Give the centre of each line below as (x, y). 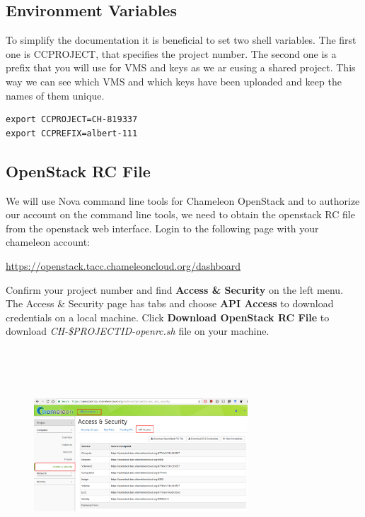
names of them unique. (55, 95)
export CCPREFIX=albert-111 (72, 133)
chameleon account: (48, 242)
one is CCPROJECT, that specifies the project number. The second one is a (171, 53)
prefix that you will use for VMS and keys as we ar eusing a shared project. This (181, 67)
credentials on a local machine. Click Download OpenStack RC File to (168, 317)
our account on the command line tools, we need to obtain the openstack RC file (180, 214)
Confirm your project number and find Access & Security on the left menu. (175, 289)
